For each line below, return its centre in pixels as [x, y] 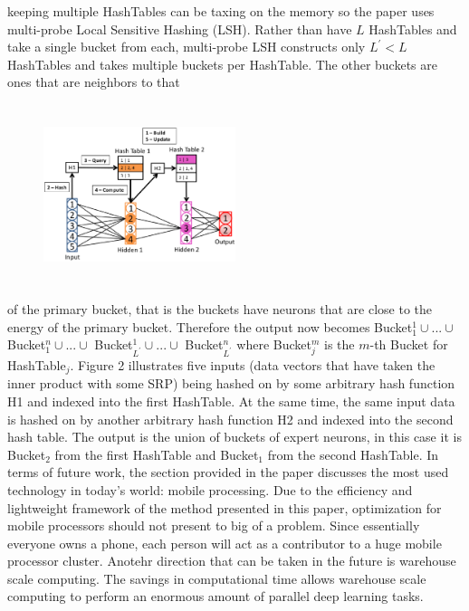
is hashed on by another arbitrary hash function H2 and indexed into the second [230, 419]
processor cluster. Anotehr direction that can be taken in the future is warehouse [232, 561]
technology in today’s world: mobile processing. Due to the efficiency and [210, 489]
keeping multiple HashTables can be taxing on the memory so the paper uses [221, 11]
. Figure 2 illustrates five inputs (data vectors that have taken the [253, 364]
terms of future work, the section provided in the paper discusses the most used [228, 472]
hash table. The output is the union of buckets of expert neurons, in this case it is [234, 437]
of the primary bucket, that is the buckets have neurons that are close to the [220, 308]
